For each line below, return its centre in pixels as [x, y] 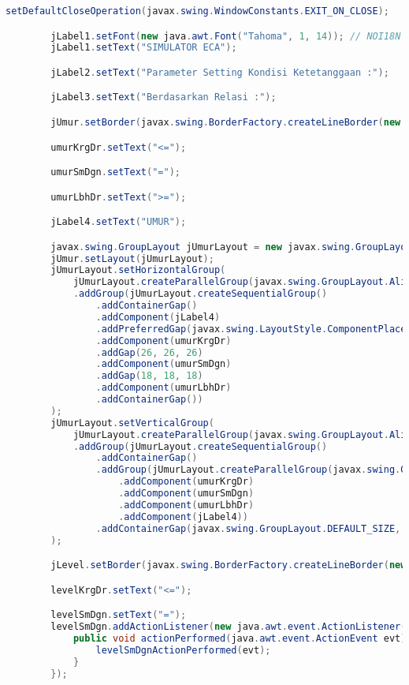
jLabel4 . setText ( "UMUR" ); [119, 222]
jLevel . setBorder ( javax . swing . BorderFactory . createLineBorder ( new [229, 565]
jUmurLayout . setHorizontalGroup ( [138, 270]
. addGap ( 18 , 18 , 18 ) [149, 376]
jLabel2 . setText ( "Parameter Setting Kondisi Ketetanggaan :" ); [220, 72]
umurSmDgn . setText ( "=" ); [115, 172]
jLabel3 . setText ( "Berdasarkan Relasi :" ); [164, 97]
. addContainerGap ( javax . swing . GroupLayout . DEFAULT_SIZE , [248, 528]
